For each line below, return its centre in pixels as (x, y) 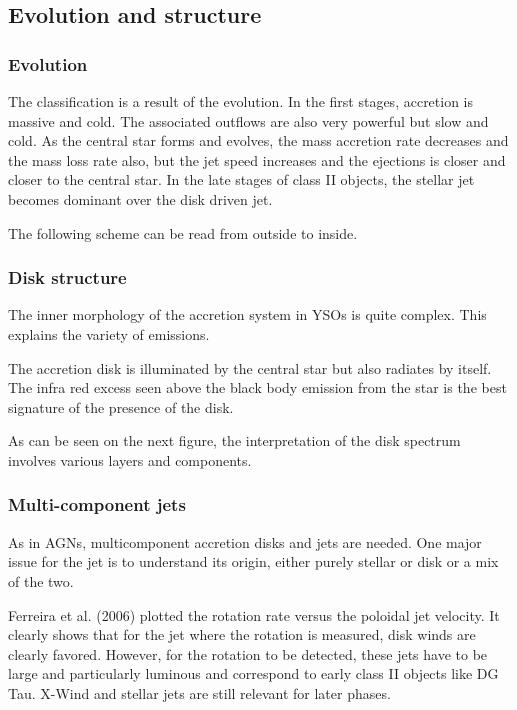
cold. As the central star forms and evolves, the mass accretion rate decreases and (258, 140)
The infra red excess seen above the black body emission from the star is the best (257, 387)
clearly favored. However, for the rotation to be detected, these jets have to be (248, 653)
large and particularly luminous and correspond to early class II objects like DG (253, 673)
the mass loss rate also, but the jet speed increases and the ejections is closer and (257, 159)
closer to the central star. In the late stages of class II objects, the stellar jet (241, 179)
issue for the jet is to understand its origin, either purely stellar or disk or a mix (253, 561)
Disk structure (67, 277)
